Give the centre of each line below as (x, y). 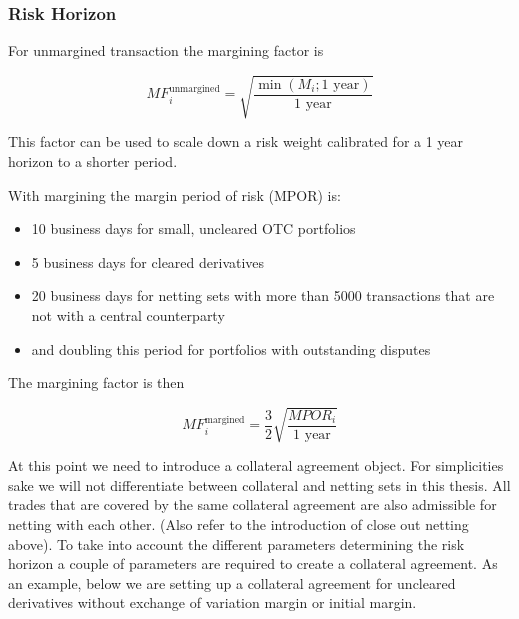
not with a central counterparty (128, 314)
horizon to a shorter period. (93, 160)
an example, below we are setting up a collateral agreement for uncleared (232, 582)
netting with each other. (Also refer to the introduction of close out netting (238, 524)
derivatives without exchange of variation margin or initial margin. (212, 602)
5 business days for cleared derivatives (148, 261)
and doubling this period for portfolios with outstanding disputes (231, 348)
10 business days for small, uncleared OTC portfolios (193, 228)
